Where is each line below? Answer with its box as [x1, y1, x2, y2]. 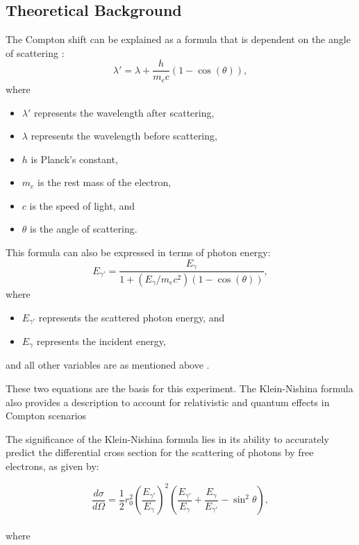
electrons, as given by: [6, 459, 99, 473]
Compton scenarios [6, 408, 87, 423]
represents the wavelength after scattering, [33, 105, 215, 119]
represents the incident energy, [36, 334, 166, 349]
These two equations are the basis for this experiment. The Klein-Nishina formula [6, 381, 353, 396]
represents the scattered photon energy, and [38, 310, 225, 324]
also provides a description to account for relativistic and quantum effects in [6, 394, 330, 409]
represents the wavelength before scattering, [31, 128, 217, 143]
